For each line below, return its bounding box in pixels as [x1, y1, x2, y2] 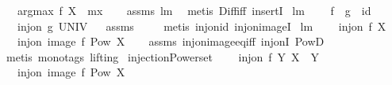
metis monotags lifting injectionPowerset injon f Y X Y [6, 48, 320, 65]
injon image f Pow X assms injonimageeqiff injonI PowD [17, 33, 325, 50]
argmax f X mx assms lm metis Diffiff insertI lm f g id [17, 2, 371, 18]
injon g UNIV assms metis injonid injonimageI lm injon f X [17, 17, 386, 34]
